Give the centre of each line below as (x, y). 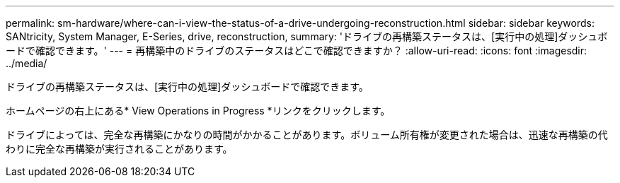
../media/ (27, 63)
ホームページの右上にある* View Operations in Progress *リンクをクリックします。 (198, 111)
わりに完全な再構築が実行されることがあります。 (119, 149)
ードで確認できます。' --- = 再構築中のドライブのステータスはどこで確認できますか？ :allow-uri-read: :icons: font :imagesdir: (297, 51)
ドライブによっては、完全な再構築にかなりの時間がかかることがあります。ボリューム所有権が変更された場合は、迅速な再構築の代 (307, 135)
